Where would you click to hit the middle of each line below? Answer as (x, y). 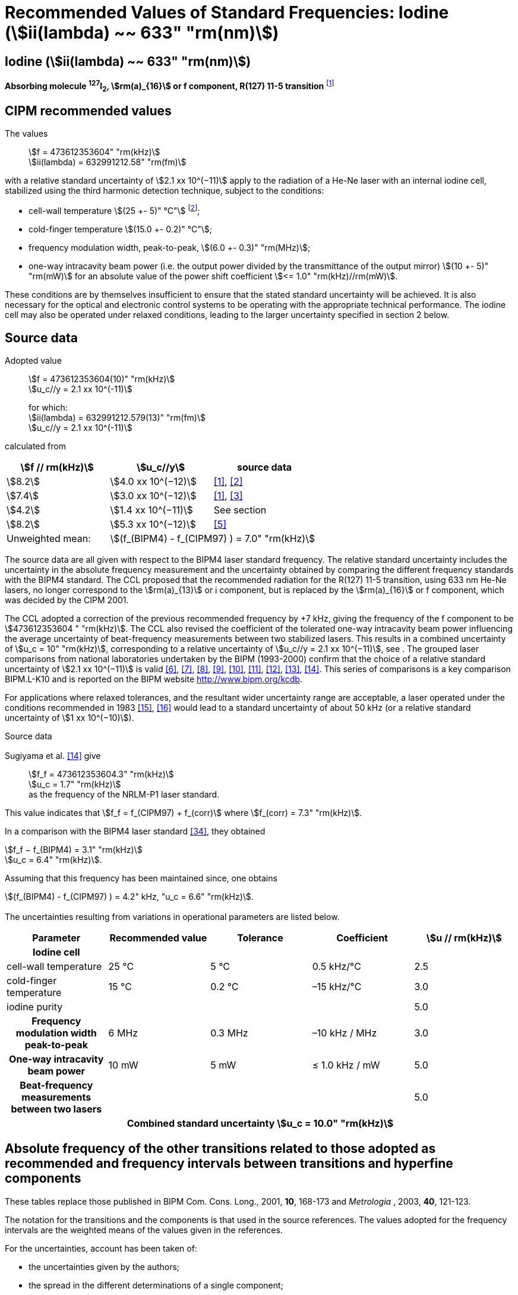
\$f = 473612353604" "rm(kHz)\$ (94, 152)
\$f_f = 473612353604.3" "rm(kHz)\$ (101, 774)
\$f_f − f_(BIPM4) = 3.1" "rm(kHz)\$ (74, 850)
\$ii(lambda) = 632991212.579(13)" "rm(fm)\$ (117, 417)
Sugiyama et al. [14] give (53, 756)
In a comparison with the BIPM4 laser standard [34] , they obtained (135, 831)
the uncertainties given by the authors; (104, 1266)
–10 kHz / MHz (345, 1033)
